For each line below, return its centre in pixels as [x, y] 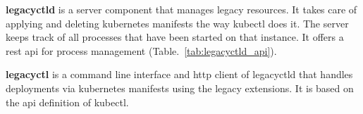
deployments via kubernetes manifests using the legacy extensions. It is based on [180, 88]
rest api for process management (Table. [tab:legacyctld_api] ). [141, 50]
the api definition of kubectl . [67, 102]
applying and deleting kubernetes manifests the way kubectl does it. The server [177, 23]
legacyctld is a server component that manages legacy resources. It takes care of [181, 9]
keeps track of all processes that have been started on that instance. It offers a [175, 37]
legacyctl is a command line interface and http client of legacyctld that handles [179, 74]
